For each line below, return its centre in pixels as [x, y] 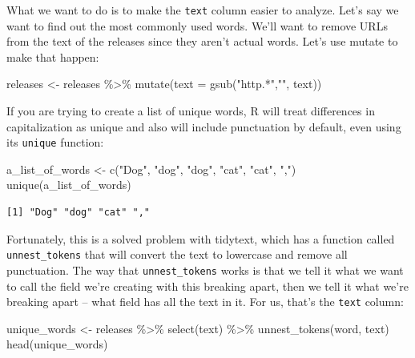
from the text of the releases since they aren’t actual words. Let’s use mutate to [202, 41]
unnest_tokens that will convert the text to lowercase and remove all [177, 254]
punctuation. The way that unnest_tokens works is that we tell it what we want [205, 270]
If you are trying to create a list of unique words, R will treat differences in [191, 111]
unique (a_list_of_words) [69, 185]
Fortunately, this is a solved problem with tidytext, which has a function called [201, 238]
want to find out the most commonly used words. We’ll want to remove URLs [197, 25]
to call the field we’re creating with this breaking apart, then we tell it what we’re [207, 286]
